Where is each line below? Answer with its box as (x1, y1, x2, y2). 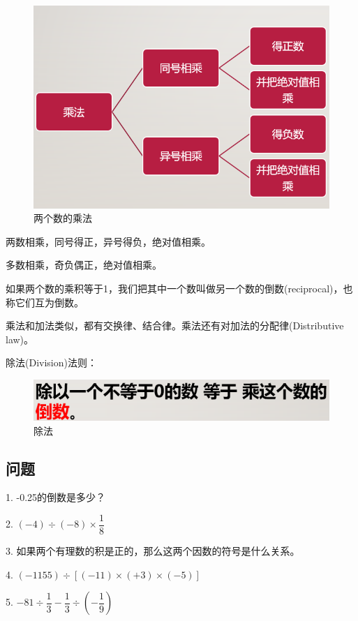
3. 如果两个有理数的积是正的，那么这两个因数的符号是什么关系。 (6, 544, 300, 558)
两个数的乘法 (33, 211, 92, 225)
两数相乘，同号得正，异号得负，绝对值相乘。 (6, 234, 211, 248)
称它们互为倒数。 (6, 294, 84, 309)
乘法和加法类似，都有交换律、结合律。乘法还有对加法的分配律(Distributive (6, 318, 344, 333)
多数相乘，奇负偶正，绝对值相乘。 (6, 257, 162, 272)
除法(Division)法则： (6, 355, 97, 370)
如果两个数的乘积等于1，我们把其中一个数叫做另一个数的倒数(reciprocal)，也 (6, 281, 353, 296)
